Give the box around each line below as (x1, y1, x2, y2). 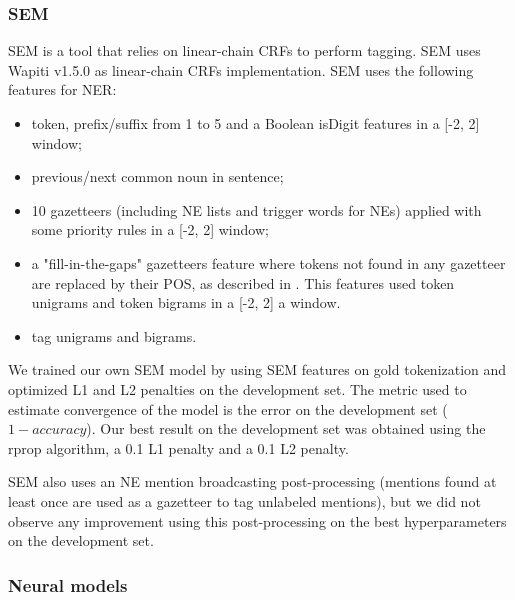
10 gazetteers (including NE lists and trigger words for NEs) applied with (31, 199, 482, 220)
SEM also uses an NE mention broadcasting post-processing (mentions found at (8, 471, 497, 492)
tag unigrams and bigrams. (31, 325, 197, 346)
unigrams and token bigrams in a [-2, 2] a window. (31, 292, 341, 313)
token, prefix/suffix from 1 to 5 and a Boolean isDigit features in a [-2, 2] (31, 113, 480, 133)
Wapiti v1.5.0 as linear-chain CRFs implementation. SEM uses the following (8, 59, 474, 80)
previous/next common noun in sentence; (31, 166, 284, 187)
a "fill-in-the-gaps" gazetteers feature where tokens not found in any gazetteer (31, 252, 506, 273)
